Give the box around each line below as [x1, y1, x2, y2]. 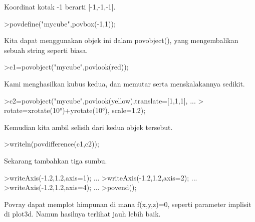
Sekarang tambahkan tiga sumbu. [4, 155, 107, 165]
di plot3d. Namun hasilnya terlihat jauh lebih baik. [4, 208, 161, 219]
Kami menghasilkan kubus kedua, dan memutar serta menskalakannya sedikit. [4, 78, 245, 88]
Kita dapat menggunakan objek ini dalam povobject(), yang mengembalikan [4, 35, 238, 45]
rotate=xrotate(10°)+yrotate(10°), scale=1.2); [4, 105, 146, 115]
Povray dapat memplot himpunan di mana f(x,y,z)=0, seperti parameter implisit [4, 198, 251, 209]
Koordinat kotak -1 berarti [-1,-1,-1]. [4, 1, 116, 11]
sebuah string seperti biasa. [4, 44, 88, 55]
